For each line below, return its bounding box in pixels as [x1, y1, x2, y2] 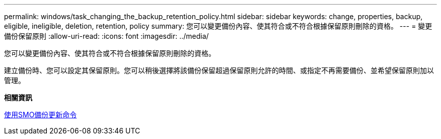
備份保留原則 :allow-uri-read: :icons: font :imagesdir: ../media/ [4, 32, 209, 40]
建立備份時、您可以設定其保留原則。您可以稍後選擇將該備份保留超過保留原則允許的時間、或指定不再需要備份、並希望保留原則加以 [4, 66, 434, 75]
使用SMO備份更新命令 [4, 110, 77, 119]
